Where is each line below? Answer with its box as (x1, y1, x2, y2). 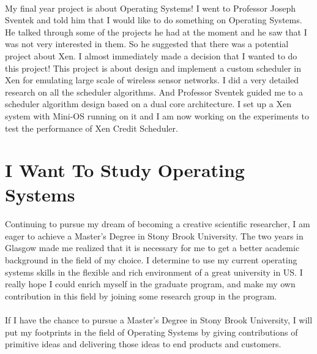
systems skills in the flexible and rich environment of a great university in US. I (5, 265, 303, 278)
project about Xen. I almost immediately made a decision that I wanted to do (5, 49, 297, 62)
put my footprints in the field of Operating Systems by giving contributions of (5, 325, 298, 338)
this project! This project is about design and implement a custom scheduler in (5, 61, 301, 74)
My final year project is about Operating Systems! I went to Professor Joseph (5, 1, 296, 14)
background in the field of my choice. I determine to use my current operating (5, 254, 297, 266)
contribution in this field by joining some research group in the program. (5, 289, 277, 302)
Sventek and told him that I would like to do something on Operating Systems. (5, 13, 302, 26)
